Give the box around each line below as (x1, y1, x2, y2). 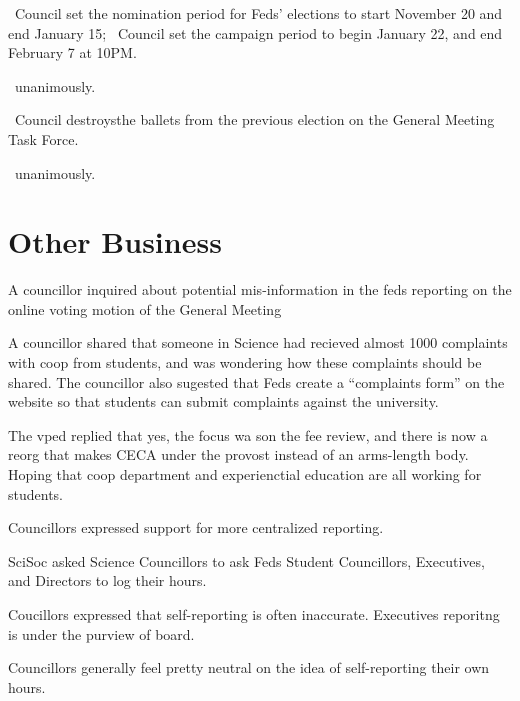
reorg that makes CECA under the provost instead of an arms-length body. (8, 444, 469, 465)
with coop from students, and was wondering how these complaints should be (8, 352, 482, 373)
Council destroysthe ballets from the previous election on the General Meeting (14, 109, 495, 130)
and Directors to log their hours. (8, 570, 207, 591)
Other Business (8, 221, 222, 262)
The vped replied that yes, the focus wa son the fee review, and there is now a (8, 424, 488, 445)
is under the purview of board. (8, 623, 195, 644)
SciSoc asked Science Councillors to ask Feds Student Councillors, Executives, (8, 550, 485, 571)
